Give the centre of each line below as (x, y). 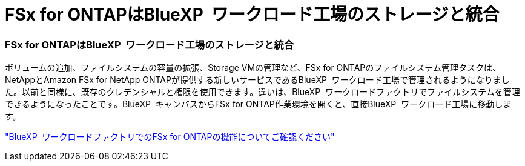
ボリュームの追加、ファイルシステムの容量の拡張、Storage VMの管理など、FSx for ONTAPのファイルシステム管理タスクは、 (253, 68)
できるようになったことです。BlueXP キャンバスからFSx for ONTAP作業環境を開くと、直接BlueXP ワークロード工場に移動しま (258, 104)
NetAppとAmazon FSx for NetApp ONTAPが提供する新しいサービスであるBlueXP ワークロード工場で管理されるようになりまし (257, 80)
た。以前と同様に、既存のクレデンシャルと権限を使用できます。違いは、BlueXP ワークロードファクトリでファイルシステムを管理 (262, 92)
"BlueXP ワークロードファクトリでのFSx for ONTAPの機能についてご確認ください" (170, 137)
